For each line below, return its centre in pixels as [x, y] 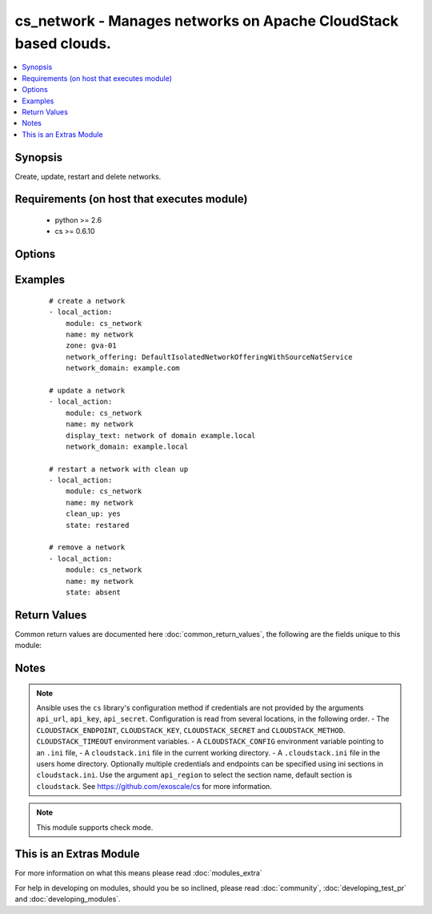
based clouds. [63, 43]
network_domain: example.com [122, 368]
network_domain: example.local [127, 446]
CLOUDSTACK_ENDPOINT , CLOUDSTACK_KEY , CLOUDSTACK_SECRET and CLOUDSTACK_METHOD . [191, 730]
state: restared [97, 525]
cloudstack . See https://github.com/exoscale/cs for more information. [154, 786]
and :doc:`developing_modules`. [68, 899]
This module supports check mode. [95, 827]
